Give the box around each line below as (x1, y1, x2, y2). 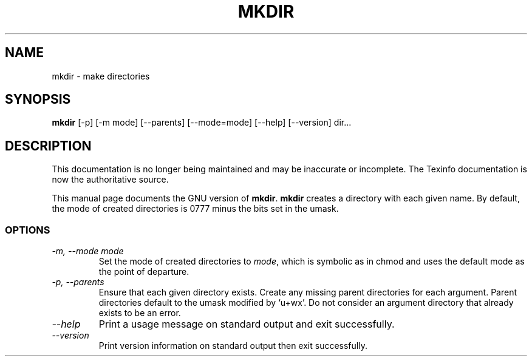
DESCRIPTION (5, 138, 92, 154)
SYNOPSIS (5, 92, 71, 107)
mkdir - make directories (52, 70, 150, 81)
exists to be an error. (98, 308, 181, 319)
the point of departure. (98, 266, 189, 277)
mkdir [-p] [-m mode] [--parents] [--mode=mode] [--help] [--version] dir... (52, 117, 352, 128)
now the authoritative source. (52, 174, 169, 185)
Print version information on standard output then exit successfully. (98, 340, 367, 351)
